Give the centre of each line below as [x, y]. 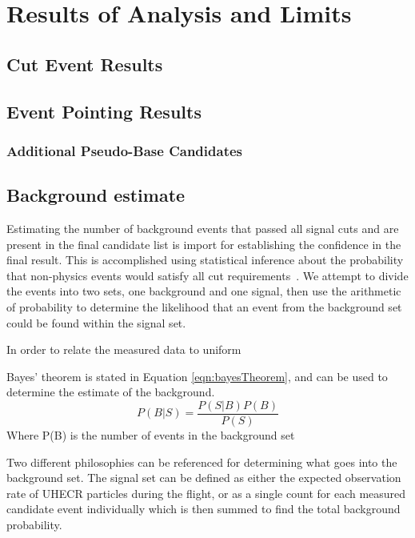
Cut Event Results [85, 64]
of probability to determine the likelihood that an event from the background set [204, 306]
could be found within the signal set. [96, 322]
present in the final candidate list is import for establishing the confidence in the [204, 244]
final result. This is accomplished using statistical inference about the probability [205, 260]
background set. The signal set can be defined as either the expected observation [204, 478]
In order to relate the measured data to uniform [124, 349]
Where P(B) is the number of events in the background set [151, 434]
